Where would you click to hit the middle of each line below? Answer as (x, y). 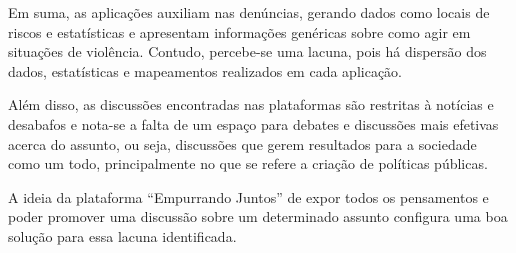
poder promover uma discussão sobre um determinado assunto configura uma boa (258, 216)
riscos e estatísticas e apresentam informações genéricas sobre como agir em (239, 31)
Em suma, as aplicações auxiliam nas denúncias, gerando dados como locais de (249, 12)
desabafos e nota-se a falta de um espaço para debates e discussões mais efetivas (253, 123)
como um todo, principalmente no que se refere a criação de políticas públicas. (248, 163)
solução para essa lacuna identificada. (122, 235)
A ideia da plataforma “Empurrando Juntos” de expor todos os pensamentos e (248, 196)
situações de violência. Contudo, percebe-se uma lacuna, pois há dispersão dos (247, 51)
